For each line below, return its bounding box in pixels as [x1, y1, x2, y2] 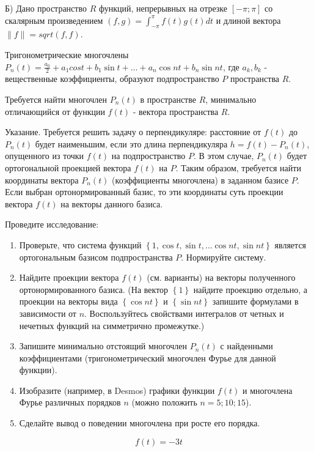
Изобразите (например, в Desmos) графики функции [19, 383, 215, 396]
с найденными [220, 339, 273, 352]
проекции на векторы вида [19, 295, 118, 308]
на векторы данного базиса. [60, 197, 163, 210]
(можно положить [131, 396, 197, 409]
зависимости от [19, 306, 76, 319]
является [274, 238, 307, 251]
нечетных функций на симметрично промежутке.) [19, 319, 205, 332]
